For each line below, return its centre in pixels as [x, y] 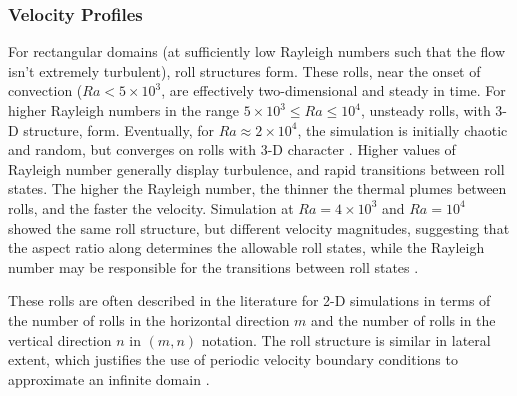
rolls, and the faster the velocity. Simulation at [151, 207]
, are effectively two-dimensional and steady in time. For [333, 90]
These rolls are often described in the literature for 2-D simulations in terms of [249, 300]
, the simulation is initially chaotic [402, 129]
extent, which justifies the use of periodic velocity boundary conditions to [233, 359]
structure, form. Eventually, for [118, 129]
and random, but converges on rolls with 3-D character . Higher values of [232, 149]
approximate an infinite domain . [109, 378]
